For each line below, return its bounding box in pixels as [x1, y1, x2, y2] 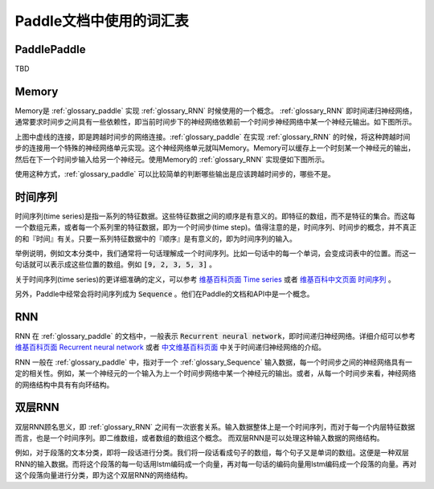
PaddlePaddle [14, 43, 86, 56]
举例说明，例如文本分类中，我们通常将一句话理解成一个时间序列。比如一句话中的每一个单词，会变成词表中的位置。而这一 [14, 249, 416, 258]
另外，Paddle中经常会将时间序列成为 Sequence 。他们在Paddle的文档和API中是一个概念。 [14, 289, 314, 299]
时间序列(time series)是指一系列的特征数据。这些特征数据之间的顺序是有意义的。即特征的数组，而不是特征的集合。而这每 [14, 211, 416, 221]
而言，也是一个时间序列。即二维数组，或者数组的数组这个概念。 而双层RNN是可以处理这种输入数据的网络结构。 [14, 433, 385, 442]
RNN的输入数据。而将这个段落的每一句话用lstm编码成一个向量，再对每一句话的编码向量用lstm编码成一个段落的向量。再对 [14, 458, 417, 469]
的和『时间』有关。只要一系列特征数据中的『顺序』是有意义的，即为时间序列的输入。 [14, 234, 297, 243]
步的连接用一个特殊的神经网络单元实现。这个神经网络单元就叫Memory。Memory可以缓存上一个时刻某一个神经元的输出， [14, 143, 416, 153]
